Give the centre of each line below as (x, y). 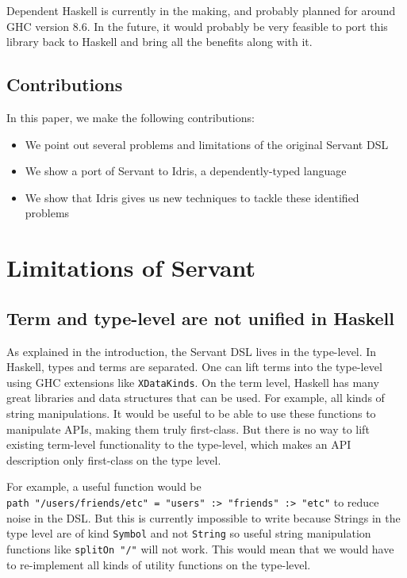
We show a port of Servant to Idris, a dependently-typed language (186, 171)
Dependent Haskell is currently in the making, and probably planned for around (201, 10)
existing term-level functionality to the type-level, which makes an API (179, 444)
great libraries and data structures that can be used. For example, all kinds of (196, 398)
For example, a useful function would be (104, 486)
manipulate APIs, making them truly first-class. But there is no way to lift (188, 429)
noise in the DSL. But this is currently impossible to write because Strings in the (203, 517)
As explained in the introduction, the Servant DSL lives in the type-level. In (192, 351)
